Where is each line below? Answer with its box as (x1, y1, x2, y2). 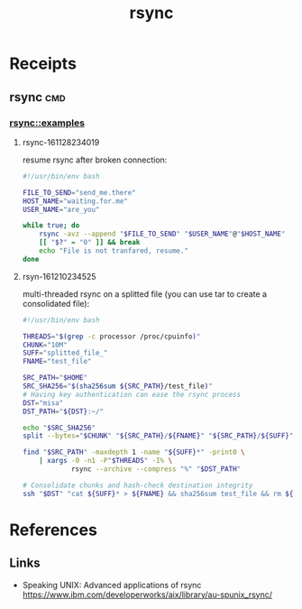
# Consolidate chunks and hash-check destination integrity (22, 481, 253, 490)
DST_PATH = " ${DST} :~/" (22, 407, 105, 416)
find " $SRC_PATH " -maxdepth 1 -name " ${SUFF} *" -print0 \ (22, 448, 245, 457)
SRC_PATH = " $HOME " (22, 374, 88, 383)
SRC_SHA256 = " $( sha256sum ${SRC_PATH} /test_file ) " (22, 382, 214, 391)
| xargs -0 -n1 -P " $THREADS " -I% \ (39, 457, 173, 466)
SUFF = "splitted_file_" (22, 348, 108, 358)
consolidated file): (22, 298, 90, 309)
